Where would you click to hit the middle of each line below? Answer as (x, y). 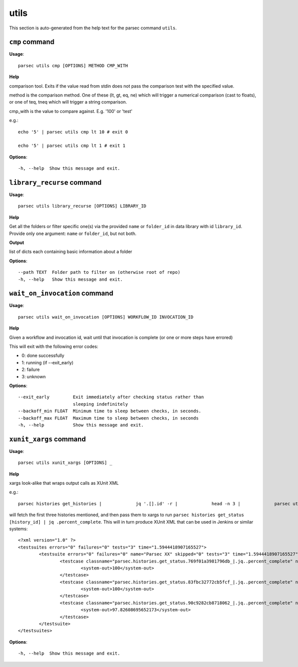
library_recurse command (55, 182)
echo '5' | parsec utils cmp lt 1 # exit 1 (72, 146)
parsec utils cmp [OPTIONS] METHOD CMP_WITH (73, 65)
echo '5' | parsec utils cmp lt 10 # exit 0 (73, 132)
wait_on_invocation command (61, 293)
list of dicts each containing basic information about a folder (71, 252)
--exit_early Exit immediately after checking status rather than (111, 397)
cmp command (32, 42)
